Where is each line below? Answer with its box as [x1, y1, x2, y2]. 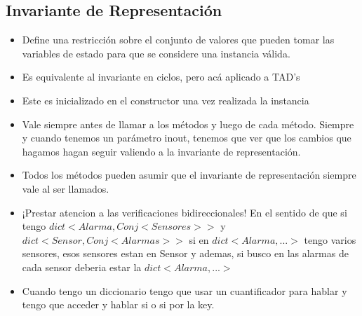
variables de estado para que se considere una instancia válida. [22, 46, 290, 60]
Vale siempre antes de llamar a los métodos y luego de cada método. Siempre [22, 116, 354, 131]
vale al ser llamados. [22, 181, 109, 195]
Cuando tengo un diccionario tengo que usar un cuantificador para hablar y [22, 283, 347, 298]
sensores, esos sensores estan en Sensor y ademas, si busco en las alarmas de [22, 246, 349, 261]
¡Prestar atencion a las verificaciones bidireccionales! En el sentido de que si [22, 205, 347, 219]
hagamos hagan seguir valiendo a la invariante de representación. [22, 144, 301, 158]
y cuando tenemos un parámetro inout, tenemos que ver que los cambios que [22, 130, 351, 145]
